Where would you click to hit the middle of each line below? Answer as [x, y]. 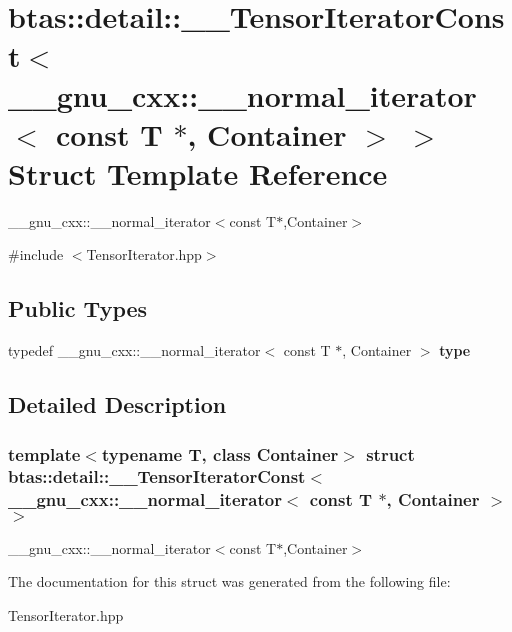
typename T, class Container [220, 453]
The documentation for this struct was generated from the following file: [229, 581]
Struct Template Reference [198, 172]
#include [36, 254]
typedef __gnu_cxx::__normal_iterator [134, 350]
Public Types [78, 308]
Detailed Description [117, 404]
